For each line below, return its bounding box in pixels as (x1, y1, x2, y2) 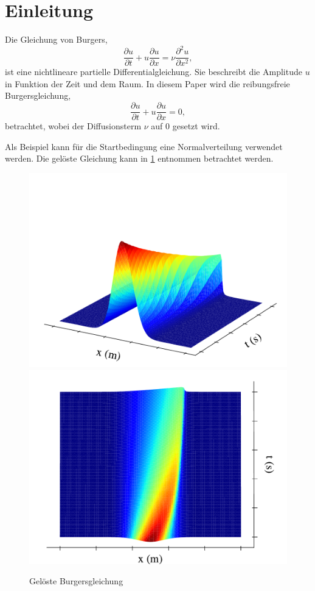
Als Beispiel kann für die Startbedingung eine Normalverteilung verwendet (5, 140, 283, 152)
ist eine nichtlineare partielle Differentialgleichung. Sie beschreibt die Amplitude (5, 65, 302, 78)
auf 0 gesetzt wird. (151, 120, 220, 132)
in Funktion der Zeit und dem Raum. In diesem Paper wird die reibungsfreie (5, 77, 290, 90)
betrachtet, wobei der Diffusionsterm (5, 120, 142, 132)
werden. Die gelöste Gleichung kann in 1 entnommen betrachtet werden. (5, 152, 274, 165)
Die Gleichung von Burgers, (5, 33, 108, 46)
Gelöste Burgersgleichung (29, 575, 123, 587)
